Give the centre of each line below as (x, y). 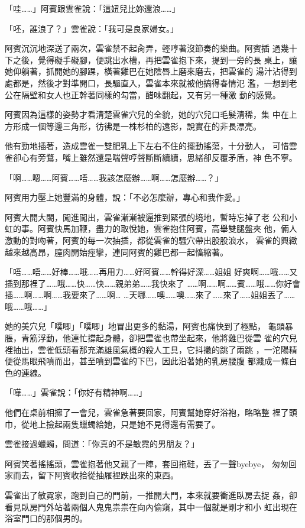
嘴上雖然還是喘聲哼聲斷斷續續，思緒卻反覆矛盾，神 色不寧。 (180, 157)
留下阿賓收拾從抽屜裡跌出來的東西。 (108, 475)
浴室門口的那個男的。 (46, 518)
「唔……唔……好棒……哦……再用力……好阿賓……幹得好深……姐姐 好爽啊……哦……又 (151, 272)
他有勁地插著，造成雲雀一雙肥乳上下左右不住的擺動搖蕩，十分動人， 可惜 (147, 146)
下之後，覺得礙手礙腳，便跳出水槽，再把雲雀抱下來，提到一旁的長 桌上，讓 (151, 59)
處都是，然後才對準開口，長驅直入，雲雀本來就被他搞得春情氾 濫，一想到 (147, 82)
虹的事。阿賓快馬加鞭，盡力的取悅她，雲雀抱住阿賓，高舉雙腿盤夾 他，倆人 (151, 229)
